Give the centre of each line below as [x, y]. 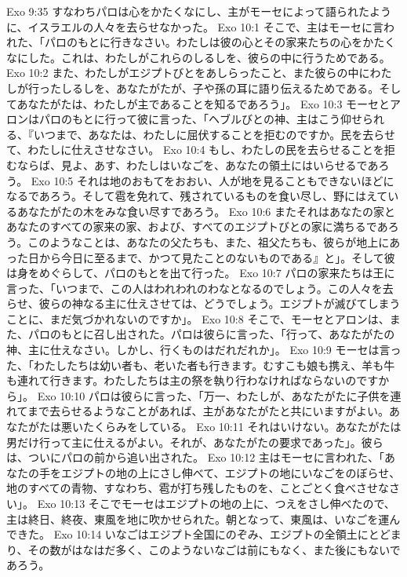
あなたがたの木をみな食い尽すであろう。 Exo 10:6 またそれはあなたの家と [206, 211]
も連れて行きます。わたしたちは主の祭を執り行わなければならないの [182, 380]
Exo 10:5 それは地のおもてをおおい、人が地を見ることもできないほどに [213, 180]
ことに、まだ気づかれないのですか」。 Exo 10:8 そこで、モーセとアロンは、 [198, 318]
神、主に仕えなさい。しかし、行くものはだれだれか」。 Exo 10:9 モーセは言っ [204, 350]
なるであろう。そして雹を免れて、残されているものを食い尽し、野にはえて [197, 196]
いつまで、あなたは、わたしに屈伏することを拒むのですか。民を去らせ [214, 134]
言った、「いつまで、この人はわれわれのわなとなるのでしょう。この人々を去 [200, 288]
